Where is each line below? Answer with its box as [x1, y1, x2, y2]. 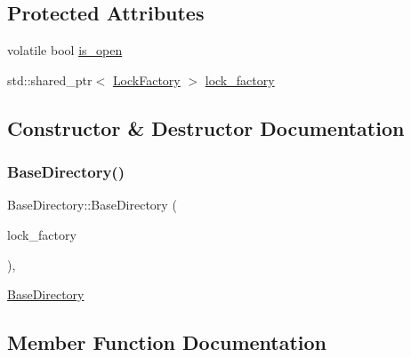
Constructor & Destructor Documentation [7, 114, 405, 141]
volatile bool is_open [7, 41, 123, 59]
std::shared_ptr [7, 70, 93, 89]
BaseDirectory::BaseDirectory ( [7, 195, 177, 214]
